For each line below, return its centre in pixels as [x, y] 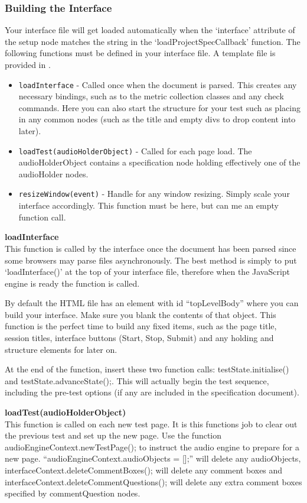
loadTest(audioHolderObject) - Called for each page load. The [135, 150]
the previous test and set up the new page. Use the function [113, 435]
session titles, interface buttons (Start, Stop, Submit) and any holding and [139, 338]
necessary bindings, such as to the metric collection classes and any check [151, 96]
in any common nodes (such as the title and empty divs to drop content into [157, 119]
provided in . [28, 64]
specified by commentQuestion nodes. [73, 493]
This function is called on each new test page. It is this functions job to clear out [151, 424]
